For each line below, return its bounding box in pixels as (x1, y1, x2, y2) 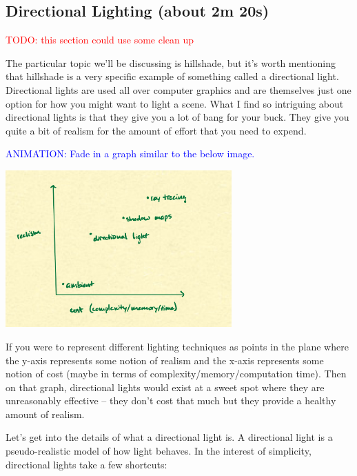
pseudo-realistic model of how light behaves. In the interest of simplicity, (6, 444, 312, 458)
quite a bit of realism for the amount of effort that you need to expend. (6, 123, 307, 137)
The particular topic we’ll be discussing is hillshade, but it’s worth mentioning (6, 55, 336, 70)
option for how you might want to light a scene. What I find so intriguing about (6, 96, 344, 110)
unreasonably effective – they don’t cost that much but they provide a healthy (6, 393, 336, 408)
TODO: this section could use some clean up (6, 32, 194, 47)
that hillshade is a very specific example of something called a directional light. (6, 69, 339, 83)
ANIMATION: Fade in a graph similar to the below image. (6, 146, 255, 161)
